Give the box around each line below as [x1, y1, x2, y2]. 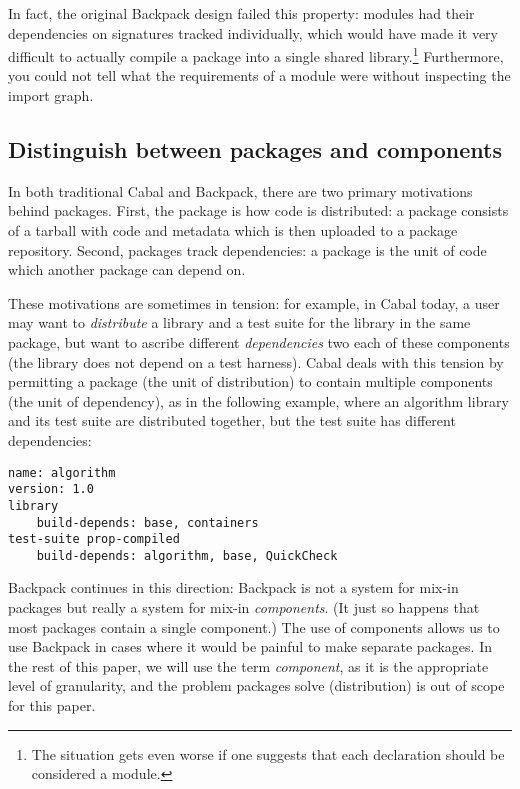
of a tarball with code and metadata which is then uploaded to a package [8, 220, 458, 241]
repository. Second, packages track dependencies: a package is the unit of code [8, 239, 487, 260]
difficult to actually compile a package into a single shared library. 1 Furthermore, [8, 43, 504, 66]
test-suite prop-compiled [8, 532, 180, 547]
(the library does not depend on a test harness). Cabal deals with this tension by [8, 351, 504, 372]
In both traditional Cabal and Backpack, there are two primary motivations [8, 180, 473, 201]
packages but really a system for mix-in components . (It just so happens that [8, 597, 480, 618]
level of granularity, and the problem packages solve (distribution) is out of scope [8, 675, 505, 696]
